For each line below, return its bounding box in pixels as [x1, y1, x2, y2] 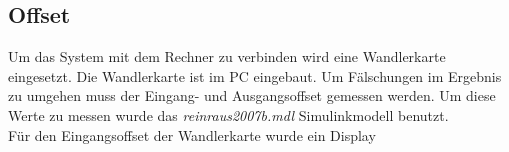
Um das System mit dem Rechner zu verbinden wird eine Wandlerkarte [8, 46, 446, 67]
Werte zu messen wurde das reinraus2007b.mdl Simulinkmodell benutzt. [8, 104, 449, 125]
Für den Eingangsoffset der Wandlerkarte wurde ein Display [8, 124, 376, 145]
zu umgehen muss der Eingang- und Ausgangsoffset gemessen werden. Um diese [8, 85, 496, 106]
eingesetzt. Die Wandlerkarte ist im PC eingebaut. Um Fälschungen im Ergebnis [8, 65, 502, 86]
